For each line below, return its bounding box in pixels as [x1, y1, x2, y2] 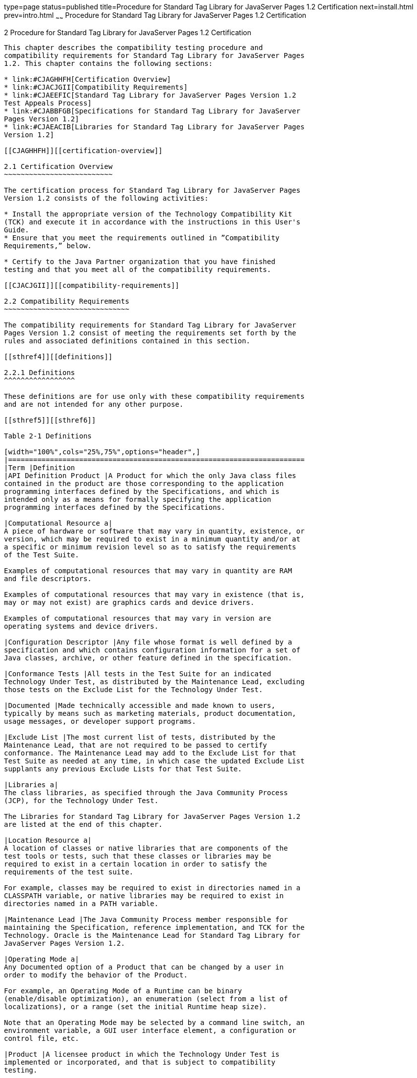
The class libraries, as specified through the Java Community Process [4, 788, 288, 797]
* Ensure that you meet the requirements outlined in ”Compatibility [4, 233, 280, 242]
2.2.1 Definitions [4, 368, 75, 377]
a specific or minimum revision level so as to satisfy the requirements [4, 542, 297, 551]
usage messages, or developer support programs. [4, 717, 196, 725]
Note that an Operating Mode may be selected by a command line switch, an [4, 1018, 305, 1026]
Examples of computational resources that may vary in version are [4, 614, 271, 622]
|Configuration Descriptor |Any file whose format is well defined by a [4, 638, 292, 646]
